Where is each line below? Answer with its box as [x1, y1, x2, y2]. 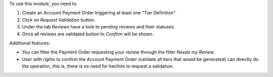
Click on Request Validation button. [22, 16, 96, 22]
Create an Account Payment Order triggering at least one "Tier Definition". [22, 10, 177, 16]
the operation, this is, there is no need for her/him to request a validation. [22, 63, 174, 69]
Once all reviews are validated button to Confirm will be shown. [22, 30, 154, 37]
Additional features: [9, 40, 51, 46]
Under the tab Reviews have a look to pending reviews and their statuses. [22, 24, 175, 30]
